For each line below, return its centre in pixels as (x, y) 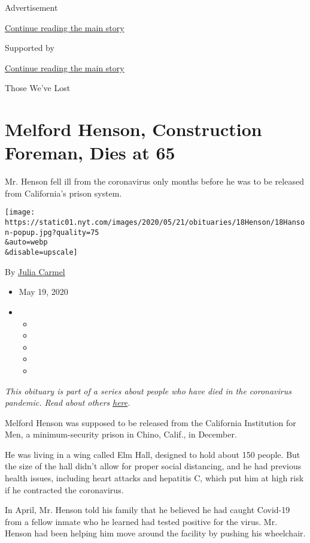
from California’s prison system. (63, 193)
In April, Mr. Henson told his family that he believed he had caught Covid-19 (148, 510)
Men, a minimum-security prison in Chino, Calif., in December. (121, 434)
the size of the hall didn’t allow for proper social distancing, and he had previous (153, 466)
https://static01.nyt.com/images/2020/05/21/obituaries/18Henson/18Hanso (155, 223)
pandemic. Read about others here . (68, 402)
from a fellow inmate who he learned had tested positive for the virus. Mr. (141, 521)
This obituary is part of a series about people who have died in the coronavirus (148, 390)
